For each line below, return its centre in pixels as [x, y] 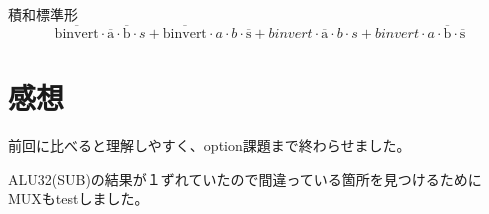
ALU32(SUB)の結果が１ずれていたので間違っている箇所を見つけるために [245, 178]
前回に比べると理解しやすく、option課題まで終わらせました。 [209, 144]
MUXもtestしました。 [78, 198]
